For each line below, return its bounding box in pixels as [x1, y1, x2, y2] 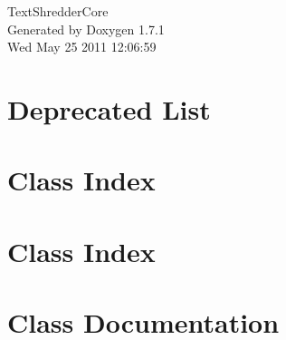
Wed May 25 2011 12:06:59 [7, 37, 157, 56]
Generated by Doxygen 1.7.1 [7, 19, 165, 38]
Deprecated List [7, 90, 211, 127]
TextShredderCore [7, 2, 109, 20]
